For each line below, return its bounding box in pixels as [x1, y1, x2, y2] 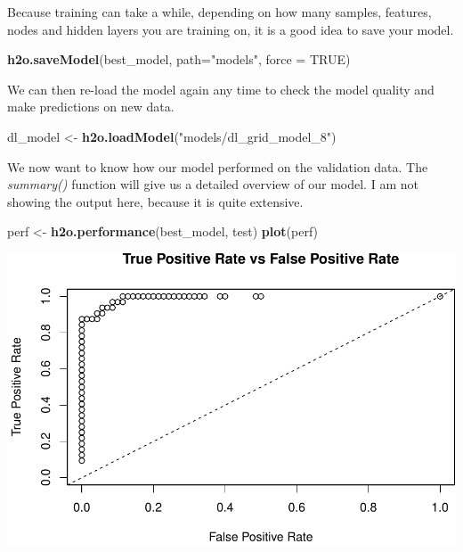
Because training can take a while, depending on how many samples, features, [7, 3, 432, 21]
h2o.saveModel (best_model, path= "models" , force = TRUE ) [7, 50, 351, 69]
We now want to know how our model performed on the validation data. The [7, 157, 428, 176]
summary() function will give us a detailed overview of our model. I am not [7, 175, 418, 194]
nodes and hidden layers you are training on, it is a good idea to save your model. [7, 20, 454, 38]
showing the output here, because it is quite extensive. [7, 192, 304, 210]
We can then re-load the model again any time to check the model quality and [7, 79, 435, 98]
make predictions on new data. [7, 97, 175, 116]
